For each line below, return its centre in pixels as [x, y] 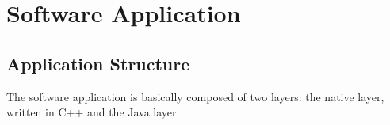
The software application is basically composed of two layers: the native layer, [195, 96]
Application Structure [98, 63]
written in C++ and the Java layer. [93, 112]
